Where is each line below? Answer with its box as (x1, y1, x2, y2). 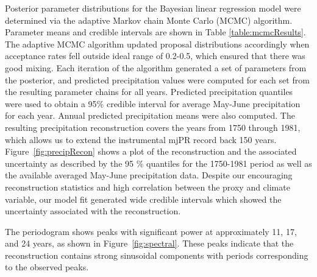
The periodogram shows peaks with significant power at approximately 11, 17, (5, 225, 297, 237)
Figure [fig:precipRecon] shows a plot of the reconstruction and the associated (5, 145, 297, 158)
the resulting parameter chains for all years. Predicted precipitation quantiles (5, 85, 293, 98)
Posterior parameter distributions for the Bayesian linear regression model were (5, 2, 301, 14)
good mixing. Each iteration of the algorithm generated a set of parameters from (5, 61, 307, 74)
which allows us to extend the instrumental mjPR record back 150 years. (5, 133, 277, 146)
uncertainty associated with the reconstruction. (5, 205, 181, 217)
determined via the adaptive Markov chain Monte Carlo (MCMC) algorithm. (5, 13, 293, 26)
